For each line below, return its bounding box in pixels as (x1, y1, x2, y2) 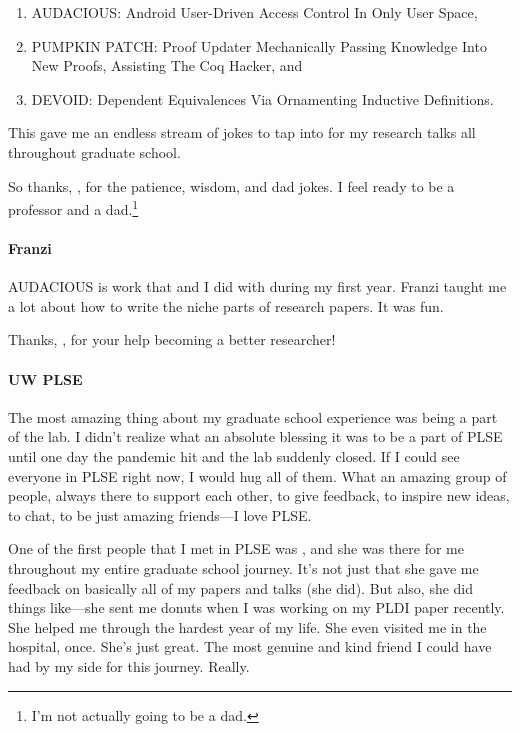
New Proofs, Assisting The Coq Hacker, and (31, 55, 303, 76)
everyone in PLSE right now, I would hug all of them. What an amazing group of (8, 465, 507, 486)
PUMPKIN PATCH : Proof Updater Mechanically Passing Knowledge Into (31, 35, 487, 56)
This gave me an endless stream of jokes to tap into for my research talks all (8, 122, 476, 143)
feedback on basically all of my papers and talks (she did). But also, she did (8, 577, 474, 598)
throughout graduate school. (8, 141, 181, 162)
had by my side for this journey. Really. (8, 655, 250, 676)
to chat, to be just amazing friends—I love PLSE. (8, 504, 312, 525)
